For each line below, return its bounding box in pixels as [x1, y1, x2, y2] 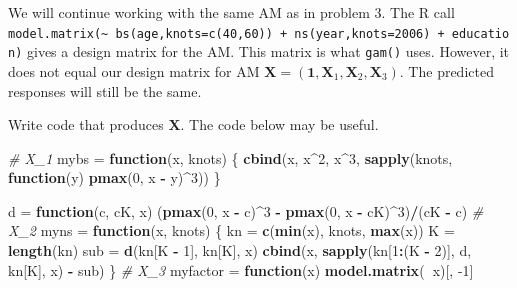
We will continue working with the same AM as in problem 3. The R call [8, 2, 455, 22]
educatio [451, 26, 510, 41]
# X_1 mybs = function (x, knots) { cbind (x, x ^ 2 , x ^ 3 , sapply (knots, [8, 147, 453, 168]
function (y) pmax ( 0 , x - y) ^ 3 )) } [8, 167, 221, 188]
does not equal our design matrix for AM [8, 60, 260, 81]
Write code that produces [8, 114, 164, 135]
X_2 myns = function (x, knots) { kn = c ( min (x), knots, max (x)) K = [8, 220, 455, 241]
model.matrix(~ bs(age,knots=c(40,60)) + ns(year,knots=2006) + [8, 26, 445, 41]
